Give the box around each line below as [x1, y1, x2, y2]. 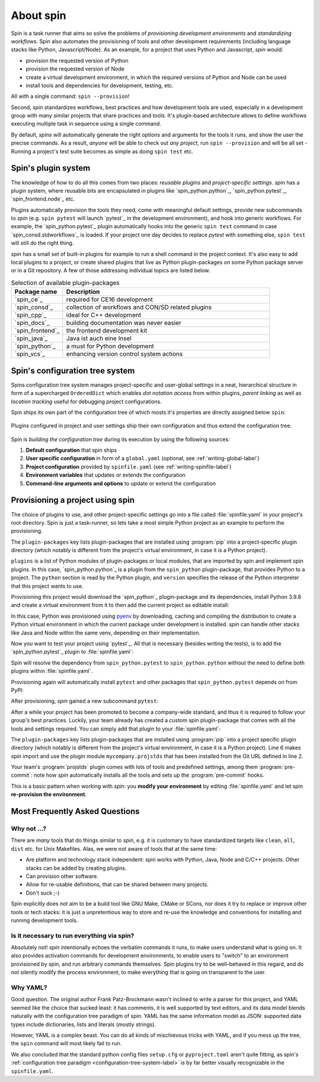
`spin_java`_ [14, 334, 48, 343]
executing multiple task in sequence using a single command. [11, 120, 162, 127]
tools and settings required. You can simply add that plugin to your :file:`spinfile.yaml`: [11, 725, 221, 732]
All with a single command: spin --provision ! [11, 92, 130, 100]
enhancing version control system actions [66, 350, 183, 358]
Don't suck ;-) [25, 889, 60, 896]
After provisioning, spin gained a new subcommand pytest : [11, 697, 159, 705]
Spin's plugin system [11, 163, 91, 173]
